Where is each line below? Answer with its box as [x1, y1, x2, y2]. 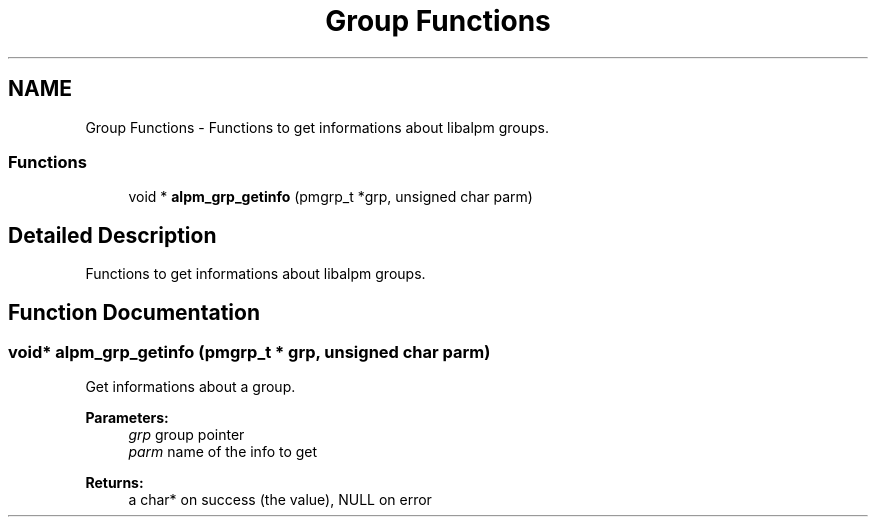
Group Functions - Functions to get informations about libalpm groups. [85, 118, 549, 136]
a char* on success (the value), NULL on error [128, 491, 432, 509]
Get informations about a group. [85, 378, 296, 396]
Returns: [85, 474, 144, 492]
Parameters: [85, 409, 169, 427]
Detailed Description [8, 222, 217, 248]
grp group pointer [128, 426, 245, 444]
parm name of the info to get [128, 443, 318, 461]
